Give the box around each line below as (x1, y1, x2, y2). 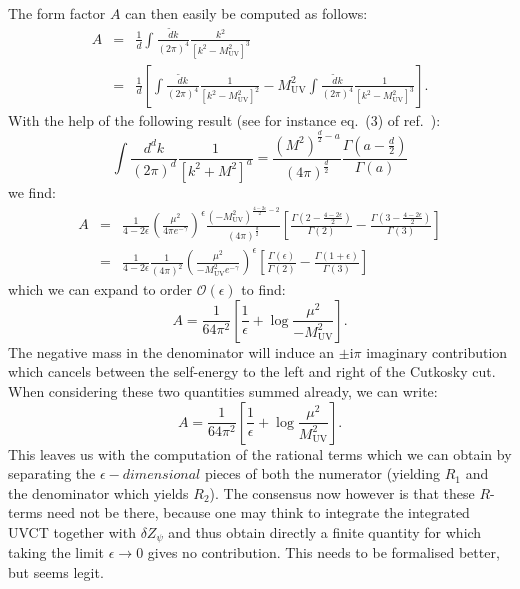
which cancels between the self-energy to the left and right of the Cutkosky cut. (8, 361, 496, 382)
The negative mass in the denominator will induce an (8, 341, 335, 362)
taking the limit (8, 542, 105, 563)
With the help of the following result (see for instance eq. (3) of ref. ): (8, 109, 441, 130)
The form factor (8, 3, 106, 23)
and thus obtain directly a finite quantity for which (168, 521, 482, 542)
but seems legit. (8, 562, 104, 583)
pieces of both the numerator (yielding (204, 463, 441, 484)
